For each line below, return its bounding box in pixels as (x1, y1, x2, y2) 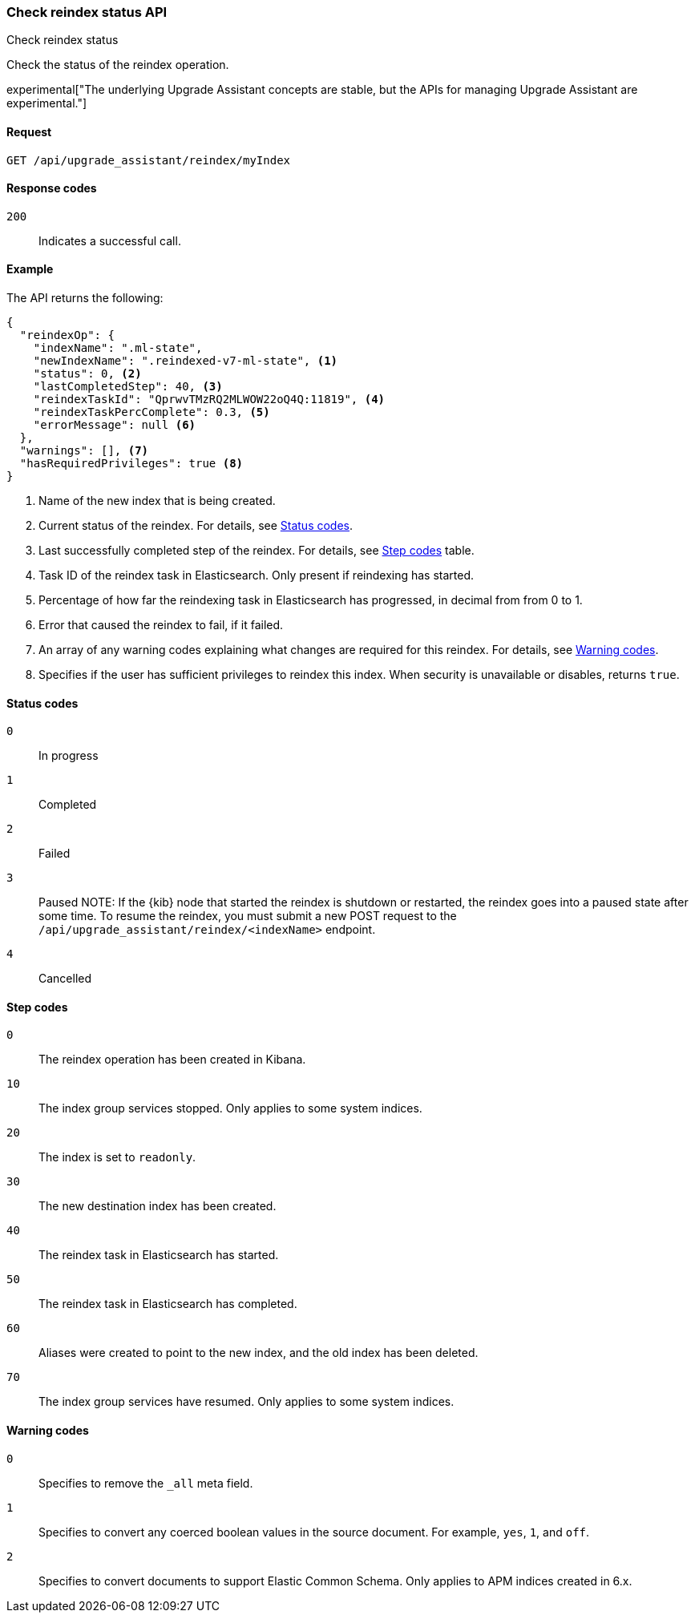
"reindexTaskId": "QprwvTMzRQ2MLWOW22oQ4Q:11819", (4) (33, 393, 386, 406)
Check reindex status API (6, 4, 168, 20)
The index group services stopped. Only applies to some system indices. (38, 1101, 422, 1116)
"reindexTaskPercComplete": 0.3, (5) (33, 406, 270, 419)
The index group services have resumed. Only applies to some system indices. (38, 1395, 455, 1409)
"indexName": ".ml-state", (33, 341, 203, 355)
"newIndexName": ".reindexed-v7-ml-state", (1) (33, 354, 338, 368)
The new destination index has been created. (38, 1199, 277, 1213)
